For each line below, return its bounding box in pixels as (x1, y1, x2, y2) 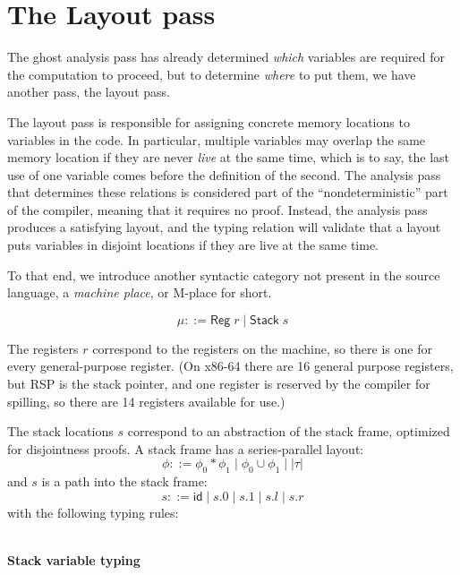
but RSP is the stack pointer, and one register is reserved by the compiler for (7, 374, 430, 393)
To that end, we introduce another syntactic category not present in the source (7, 265, 440, 284)
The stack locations (7, 422, 114, 441)
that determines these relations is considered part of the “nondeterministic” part (7, 183, 448, 202)
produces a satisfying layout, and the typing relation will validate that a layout (7, 218, 441, 236)
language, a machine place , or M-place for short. (7, 283, 272, 302)
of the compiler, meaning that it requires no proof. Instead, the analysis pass (7, 200, 428, 219)
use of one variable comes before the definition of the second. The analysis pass (7, 165, 441, 184)
